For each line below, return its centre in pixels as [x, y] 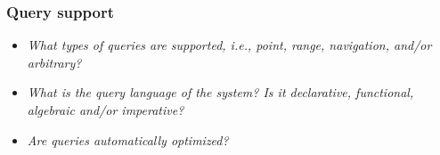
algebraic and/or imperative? [106, 110]
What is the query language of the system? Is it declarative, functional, [220, 92]
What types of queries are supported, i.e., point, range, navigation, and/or [229, 45]
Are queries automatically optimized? [128, 139]
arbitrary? [54, 62]
